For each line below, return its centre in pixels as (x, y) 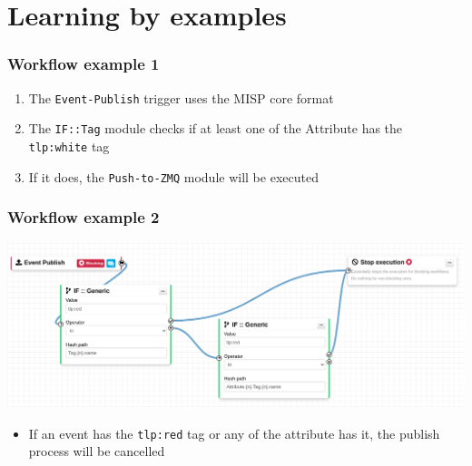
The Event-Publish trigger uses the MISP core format (181, 97)
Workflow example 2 (84, 217)
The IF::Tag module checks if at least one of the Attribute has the (216, 128)
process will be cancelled (97, 451)
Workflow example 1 (84, 64)
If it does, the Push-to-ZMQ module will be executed (173, 176)
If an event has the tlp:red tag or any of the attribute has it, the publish (234, 433)
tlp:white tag (69, 146)
